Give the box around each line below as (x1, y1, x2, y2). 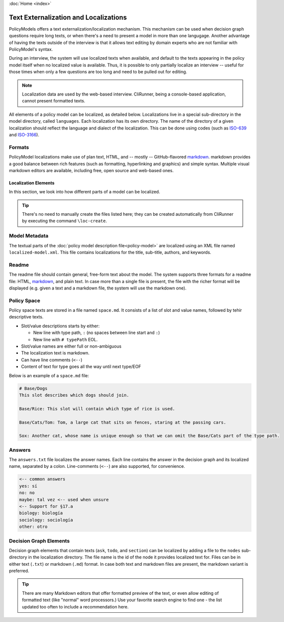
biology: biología (19, 510, 63, 516)
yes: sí (19, 483, 37, 489)
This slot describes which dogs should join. (19, 392, 129, 398)
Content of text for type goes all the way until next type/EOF (21, 364, 142, 369)
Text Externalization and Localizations (9, 13, 127, 21)
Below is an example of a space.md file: (9, 372, 89, 378)
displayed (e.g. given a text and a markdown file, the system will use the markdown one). (9, 285, 187, 291)
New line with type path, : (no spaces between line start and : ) (33, 330, 160, 335)
